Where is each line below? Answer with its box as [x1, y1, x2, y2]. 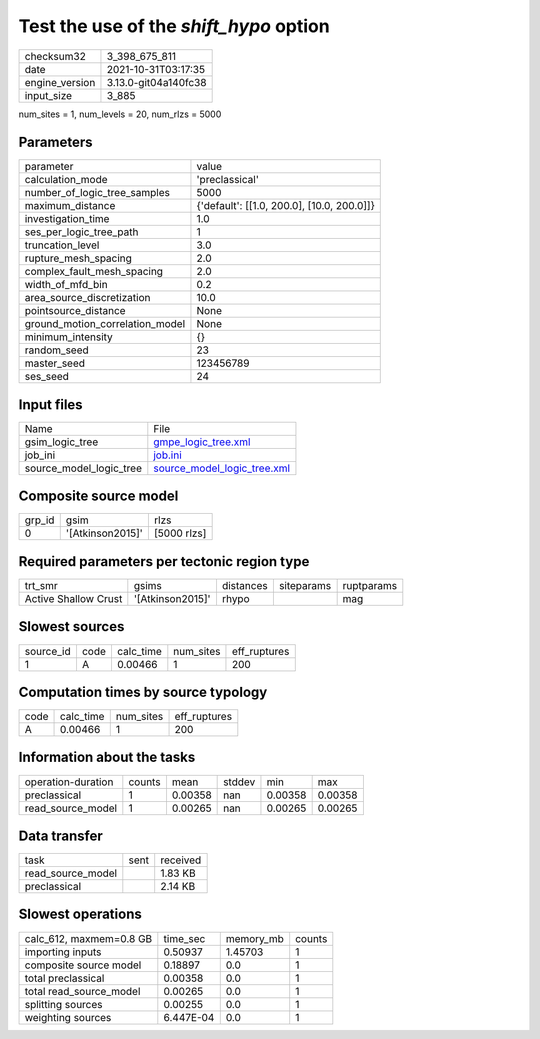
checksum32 [24, 49, 87, 63]
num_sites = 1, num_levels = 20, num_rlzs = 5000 [18, 108, 222, 120]
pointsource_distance [24, 304, 126, 318]
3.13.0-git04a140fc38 [106, 75, 207, 89]
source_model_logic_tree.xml [153, 461, 290, 475]
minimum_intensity [24, 330, 114, 344]
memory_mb [225, 931, 284, 945]
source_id [24, 644, 71, 658]
